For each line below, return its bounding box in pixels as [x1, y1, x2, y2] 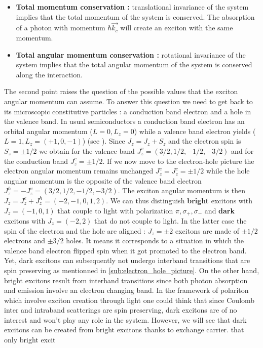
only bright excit [4, 334, 56, 345]
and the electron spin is [168, 136, 241, 146]
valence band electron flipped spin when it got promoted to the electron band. [4, 245, 247, 255]
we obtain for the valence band [39, 145, 135, 156]
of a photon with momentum [16, 22, 105, 33]
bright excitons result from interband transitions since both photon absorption [4, 275, 248, 285]
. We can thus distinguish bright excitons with [106, 195, 253, 205]
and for [231, 145, 254, 156]
